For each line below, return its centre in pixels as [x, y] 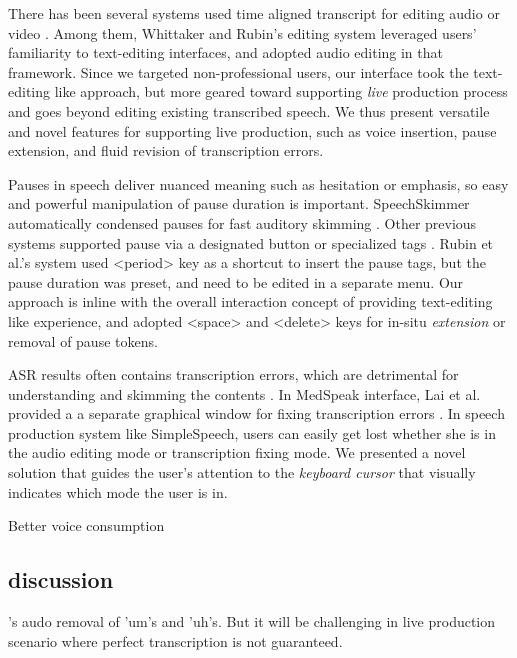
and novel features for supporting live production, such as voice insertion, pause [252, 130]
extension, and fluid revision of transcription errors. [166, 150]
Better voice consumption [86, 525]
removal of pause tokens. [83, 340]
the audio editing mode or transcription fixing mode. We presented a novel [237, 452]
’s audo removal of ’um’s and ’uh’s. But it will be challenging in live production [252, 621]
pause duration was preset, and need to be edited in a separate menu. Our [236, 281]
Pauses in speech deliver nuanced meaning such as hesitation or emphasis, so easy [258, 183]
